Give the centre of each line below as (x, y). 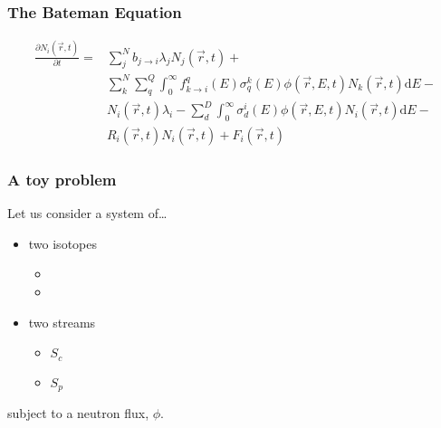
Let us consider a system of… (87, 213)
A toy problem (62, 179)
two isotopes (62, 243)
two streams (62, 322)
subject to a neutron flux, (78, 413)
